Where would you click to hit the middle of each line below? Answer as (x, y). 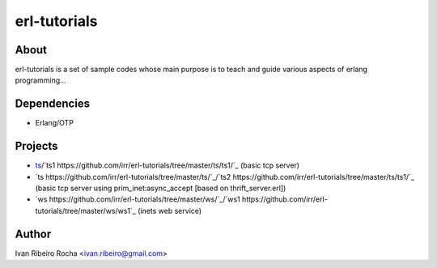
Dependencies (53, 104)
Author (33, 234)
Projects (36, 146)
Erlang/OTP (55, 123)
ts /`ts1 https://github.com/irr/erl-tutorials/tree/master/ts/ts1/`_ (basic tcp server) (167, 165)
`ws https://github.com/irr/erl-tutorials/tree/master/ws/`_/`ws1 (138, 199)
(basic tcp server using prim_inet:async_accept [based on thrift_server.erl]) (161, 188)
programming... (40, 80)
